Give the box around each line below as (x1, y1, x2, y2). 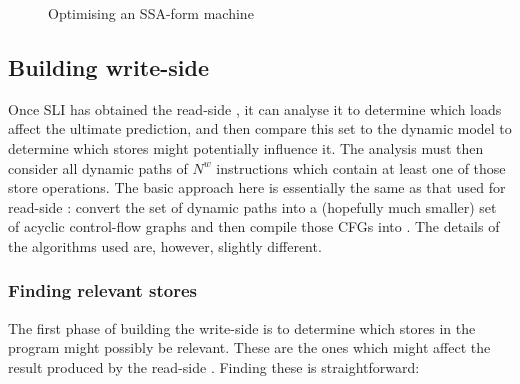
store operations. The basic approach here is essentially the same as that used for (8, 177, 506, 198)
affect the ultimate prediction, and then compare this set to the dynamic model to (8, 118, 512, 139)
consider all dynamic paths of (8, 157, 188, 178)
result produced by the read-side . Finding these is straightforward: (8, 356, 420, 377)
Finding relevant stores (8, 278, 198, 303)
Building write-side (8, 51, 209, 82)
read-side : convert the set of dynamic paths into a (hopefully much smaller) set (8, 196, 497, 217)
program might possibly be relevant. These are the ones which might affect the (8, 337, 491, 358)
